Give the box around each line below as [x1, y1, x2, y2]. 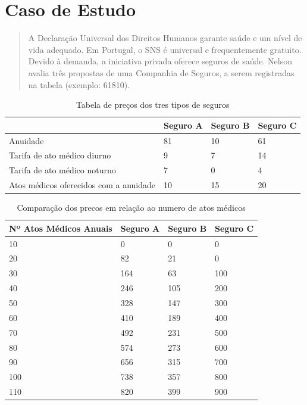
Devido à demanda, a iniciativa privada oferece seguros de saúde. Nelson [28, 55, 292, 67]
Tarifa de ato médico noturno [9, 164, 116, 176]
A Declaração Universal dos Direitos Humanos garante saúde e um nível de [28, 32, 302, 44]
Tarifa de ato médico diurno [9, 149, 111, 161]
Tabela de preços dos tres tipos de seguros [76, 98, 230, 111]
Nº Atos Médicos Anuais [9, 222, 112, 234]
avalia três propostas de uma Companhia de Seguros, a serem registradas [28, 66, 295, 79]
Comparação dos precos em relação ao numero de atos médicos [17, 201, 246, 214]
